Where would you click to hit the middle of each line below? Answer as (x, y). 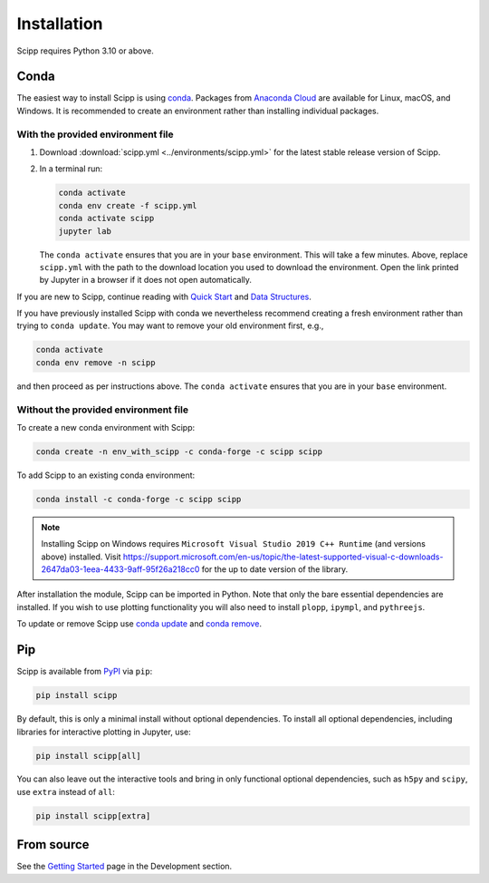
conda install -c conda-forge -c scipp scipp (139, 499)
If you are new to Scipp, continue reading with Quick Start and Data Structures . (164, 296)
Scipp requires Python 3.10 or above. (85, 51)
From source (53, 844)
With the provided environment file (95, 134)
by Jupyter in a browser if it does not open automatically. (146, 280)
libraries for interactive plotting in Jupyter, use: (104, 732)
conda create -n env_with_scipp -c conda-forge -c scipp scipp (179, 451)
